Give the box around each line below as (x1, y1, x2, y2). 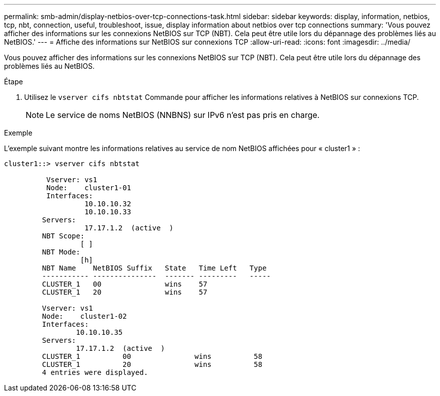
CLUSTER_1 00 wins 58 (42, 352, 263, 360)
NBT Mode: (42, 248, 80, 256)
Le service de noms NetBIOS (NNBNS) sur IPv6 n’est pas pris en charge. (46, 110, 320, 120)
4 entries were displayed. (42, 368, 148, 376)
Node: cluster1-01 (46, 184, 131, 192)
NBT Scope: (42, 232, 85, 240)
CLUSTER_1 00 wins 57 (42, 280, 207, 288)
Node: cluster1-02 (42, 312, 127, 320)
